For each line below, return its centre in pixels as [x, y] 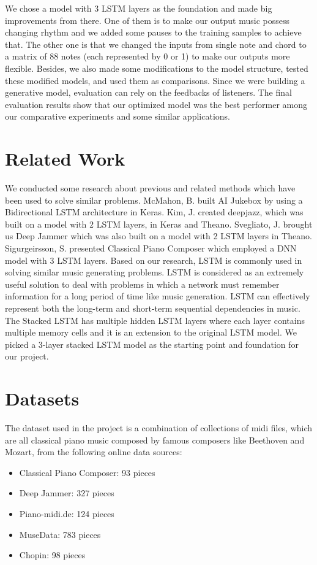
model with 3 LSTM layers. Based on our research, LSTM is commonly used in [154, 260]
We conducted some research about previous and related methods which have [150, 188]
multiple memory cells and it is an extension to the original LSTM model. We [151, 332]
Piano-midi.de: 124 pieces [67, 514]
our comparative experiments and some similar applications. [117, 116]
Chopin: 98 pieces [52, 555]
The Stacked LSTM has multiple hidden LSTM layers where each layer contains [155, 320]
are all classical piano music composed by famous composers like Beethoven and [155, 440]
